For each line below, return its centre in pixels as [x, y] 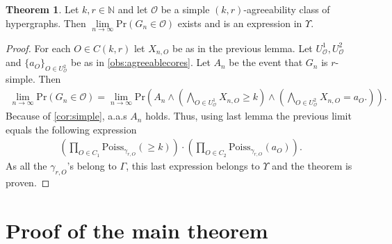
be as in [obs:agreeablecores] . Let [141, 62]
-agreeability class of [287, 9]
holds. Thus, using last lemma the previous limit [248, 116]
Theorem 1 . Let [42, 9]
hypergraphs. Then [46, 23]
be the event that [266, 62]
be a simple [185, 9]
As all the [26, 166]
